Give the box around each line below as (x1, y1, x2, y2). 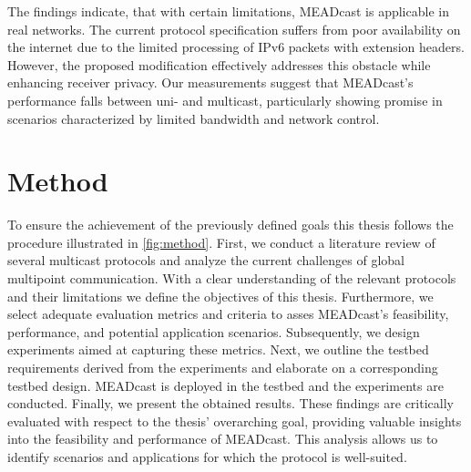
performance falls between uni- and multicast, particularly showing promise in (7, 90, 443, 109)
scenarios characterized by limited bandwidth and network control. (7, 108, 380, 128)
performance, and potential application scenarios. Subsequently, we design (7, 322, 420, 341)
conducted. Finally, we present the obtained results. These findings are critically (7, 394, 454, 413)
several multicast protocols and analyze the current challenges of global (7, 251, 405, 270)
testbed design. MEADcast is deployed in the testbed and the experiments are (7, 375, 444, 395)
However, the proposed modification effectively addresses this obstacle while (7, 55, 431, 74)
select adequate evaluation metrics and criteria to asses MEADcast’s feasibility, (7, 304, 449, 323)
